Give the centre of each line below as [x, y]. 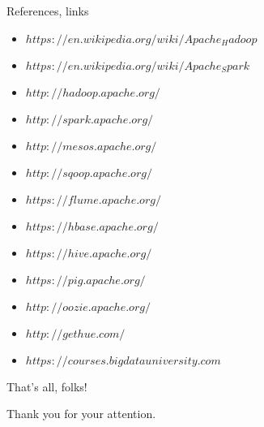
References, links [48, 11]
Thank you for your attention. [81, 414]
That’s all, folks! [47, 386]
